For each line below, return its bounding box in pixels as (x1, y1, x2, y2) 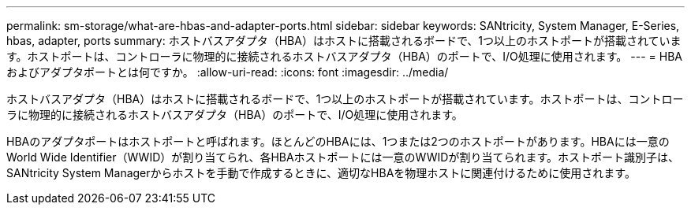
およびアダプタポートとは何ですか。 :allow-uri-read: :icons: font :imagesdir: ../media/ (6, 65, 449, 79)
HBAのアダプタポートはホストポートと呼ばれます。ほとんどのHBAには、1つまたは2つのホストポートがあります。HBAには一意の (6, 135, 670, 148)
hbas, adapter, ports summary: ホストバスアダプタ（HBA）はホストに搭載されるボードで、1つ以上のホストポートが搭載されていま (6, 34, 682, 47)
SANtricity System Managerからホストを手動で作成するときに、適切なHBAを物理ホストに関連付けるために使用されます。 (6, 166, 636, 180)
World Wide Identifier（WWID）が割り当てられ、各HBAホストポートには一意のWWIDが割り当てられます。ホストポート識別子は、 (6, 150, 680, 164)
